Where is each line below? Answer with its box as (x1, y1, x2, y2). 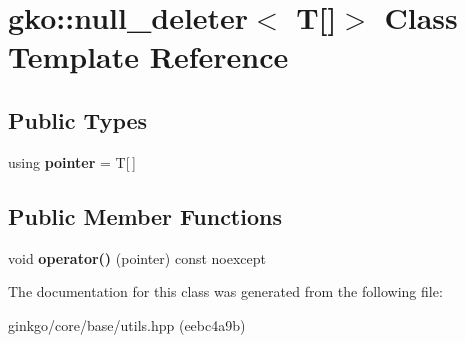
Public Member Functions (8, 200, 282, 231)
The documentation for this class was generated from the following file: (8, 281, 443, 302)
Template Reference (8, 36, 289, 77)
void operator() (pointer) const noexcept (8, 247, 266, 268)
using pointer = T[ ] (8, 151, 136, 172)
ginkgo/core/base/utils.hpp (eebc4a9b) (8, 314, 246, 335)
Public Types (8, 104, 148, 135)
